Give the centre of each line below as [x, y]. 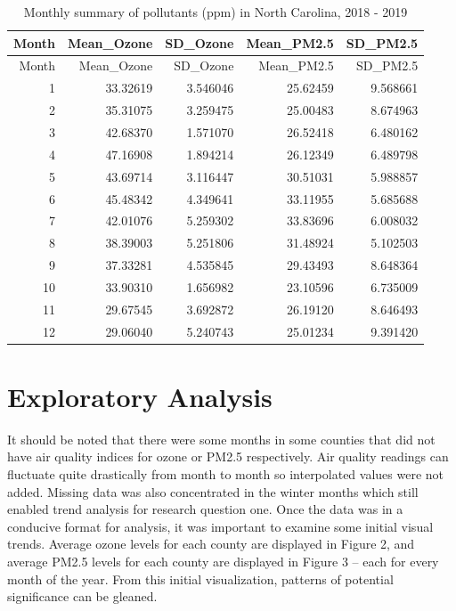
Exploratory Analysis [140, 396]
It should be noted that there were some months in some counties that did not [221, 439]
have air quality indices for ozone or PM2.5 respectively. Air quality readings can [228, 456]
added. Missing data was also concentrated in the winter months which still [213, 491]
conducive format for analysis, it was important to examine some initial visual [220, 526]
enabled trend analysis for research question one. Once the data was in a [205, 509]
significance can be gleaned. [82, 596]
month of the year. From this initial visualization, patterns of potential [200, 578]
